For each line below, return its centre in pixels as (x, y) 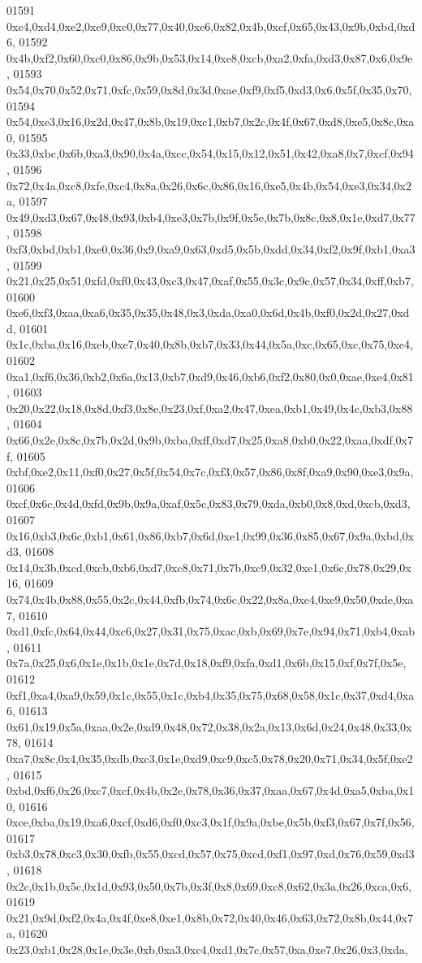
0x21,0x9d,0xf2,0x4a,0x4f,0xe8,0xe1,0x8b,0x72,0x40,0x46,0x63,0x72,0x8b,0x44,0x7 (210, 917)
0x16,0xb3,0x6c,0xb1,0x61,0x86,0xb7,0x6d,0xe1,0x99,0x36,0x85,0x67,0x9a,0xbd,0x (211, 535)
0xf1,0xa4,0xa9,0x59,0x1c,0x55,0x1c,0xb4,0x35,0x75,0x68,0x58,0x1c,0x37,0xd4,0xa (211, 694)
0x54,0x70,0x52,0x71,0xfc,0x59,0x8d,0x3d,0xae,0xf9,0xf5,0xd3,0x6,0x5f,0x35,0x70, (209, 89)
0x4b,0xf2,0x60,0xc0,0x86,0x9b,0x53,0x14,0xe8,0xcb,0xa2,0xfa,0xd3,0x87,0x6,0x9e (210, 57)
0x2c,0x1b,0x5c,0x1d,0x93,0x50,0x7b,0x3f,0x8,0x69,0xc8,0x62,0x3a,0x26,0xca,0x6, (209, 885)
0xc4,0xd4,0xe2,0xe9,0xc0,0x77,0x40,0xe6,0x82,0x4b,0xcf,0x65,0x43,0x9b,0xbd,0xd (211, 26)
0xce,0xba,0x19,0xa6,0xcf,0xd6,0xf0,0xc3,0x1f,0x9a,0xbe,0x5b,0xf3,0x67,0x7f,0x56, (211, 822)
